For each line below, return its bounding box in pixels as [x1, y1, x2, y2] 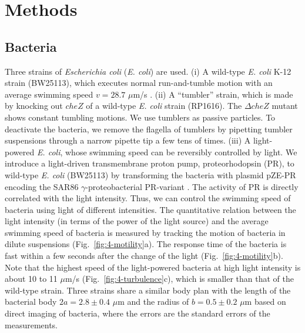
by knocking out [5, 99, 63, 112]
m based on [244, 295, 286, 308]
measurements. [5, 318, 58, 331]
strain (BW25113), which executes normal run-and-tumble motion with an [5, 76, 273, 89]
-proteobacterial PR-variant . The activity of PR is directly [85, 180, 299, 192]
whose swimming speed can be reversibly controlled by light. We [65, 145, 297, 158]
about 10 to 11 [5, 272, 58, 285]
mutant [272, 99, 298, 112]
